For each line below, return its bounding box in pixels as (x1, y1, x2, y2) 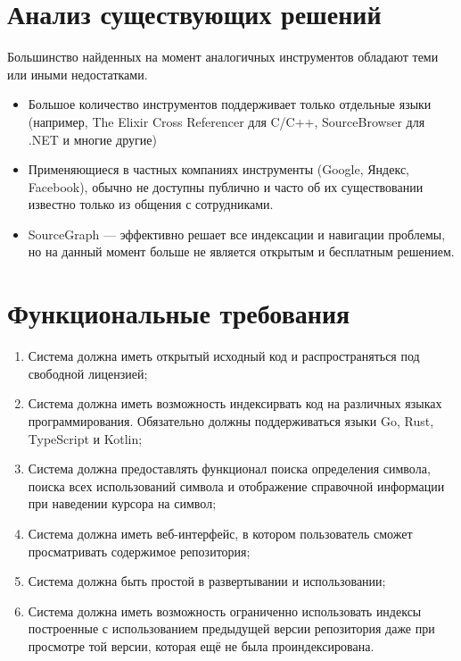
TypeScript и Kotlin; (28, 429, 143, 448)
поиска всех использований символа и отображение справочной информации (28, 476, 445, 495)
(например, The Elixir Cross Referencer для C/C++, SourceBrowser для (28, 112, 425, 130)
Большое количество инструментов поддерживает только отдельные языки (28, 95, 432, 113)
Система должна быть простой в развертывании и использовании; (28, 572, 386, 590)
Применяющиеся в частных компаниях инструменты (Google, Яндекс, (28, 160, 409, 179)
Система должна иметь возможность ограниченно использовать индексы (28, 601, 422, 620)
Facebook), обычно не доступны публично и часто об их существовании (28, 177, 424, 196)
